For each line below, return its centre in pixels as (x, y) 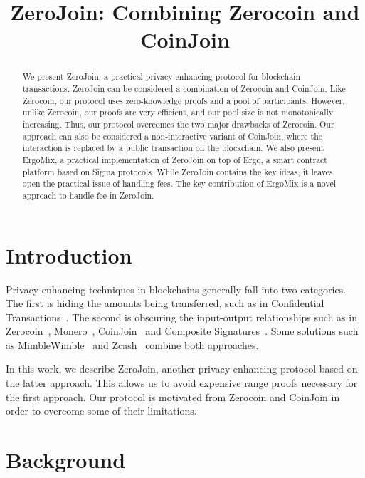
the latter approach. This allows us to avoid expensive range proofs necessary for (182, 383)
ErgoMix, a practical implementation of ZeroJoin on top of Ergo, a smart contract (175, 159)
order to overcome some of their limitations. (101, 411)
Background (66, 460)
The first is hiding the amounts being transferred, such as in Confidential (165, 303)
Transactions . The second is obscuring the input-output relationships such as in (181, 317)
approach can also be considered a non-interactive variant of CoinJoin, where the (173, 136)
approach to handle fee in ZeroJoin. (88, 195)
